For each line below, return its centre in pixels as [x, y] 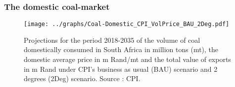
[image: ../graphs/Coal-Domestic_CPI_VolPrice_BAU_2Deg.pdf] [127, 24]
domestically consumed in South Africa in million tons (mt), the [121, 49]
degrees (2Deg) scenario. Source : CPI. [82, 78]
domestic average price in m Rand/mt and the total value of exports [127, 59]
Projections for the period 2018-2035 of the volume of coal [112, 40]
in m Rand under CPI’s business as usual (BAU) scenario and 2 [121, 69]
